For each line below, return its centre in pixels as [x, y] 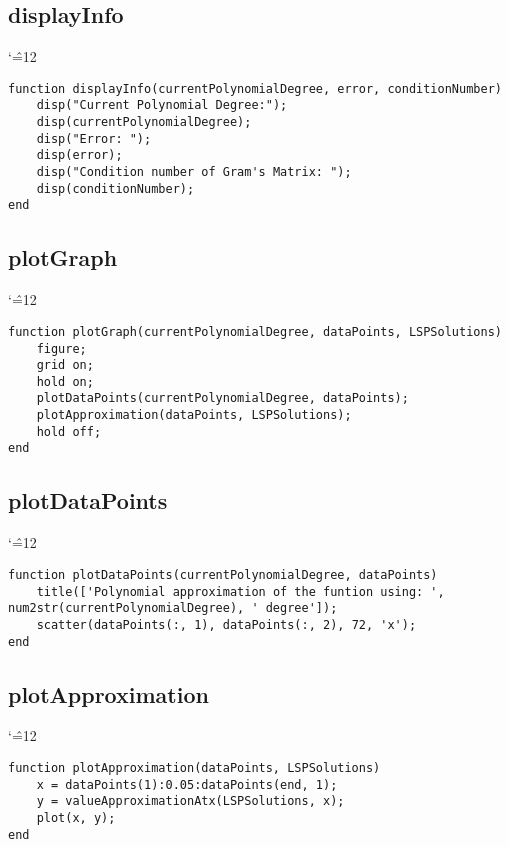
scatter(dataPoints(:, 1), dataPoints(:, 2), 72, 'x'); [226, 624]
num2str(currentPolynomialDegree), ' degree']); [173, 608]
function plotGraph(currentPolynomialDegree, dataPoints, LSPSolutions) [255, 331]
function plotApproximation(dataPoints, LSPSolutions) [194, 767]
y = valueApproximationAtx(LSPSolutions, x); [190, 801]
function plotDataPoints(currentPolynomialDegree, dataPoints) [223, 574]
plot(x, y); [76, 817]
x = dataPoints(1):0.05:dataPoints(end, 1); [187, 784]
